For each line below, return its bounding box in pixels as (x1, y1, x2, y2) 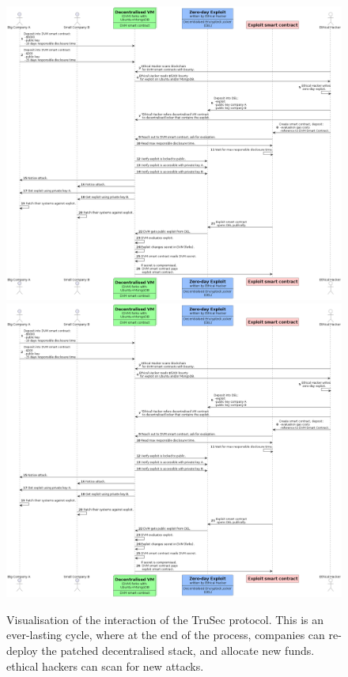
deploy (6, 642, 38, 659)
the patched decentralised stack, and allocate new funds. (41, 642, 315, 659)
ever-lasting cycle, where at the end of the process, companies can (6, 626, 325, 643)
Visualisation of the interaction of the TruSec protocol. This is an (6, 611, 324, 627)
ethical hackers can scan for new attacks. (6, 657, 204, 674)
